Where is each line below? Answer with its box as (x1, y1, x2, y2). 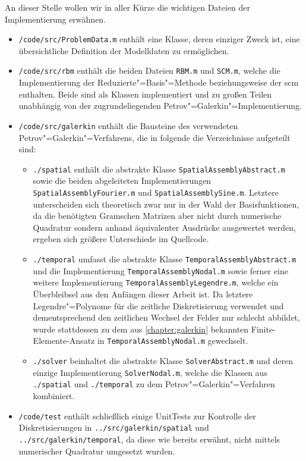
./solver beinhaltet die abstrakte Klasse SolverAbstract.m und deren (33, 355, 293, 366)
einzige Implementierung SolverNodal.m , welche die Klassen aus (33, 366, 267, 378)
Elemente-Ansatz (33, 334, 95, 347)
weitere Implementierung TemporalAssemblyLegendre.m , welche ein (33, 276, 279, 288)
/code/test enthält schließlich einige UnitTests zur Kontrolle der (18, 409, 256, 422)
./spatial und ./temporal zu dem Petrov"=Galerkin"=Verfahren (33, 378, 275, 390)
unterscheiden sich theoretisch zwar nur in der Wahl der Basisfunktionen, (33, 197, 299, 210)
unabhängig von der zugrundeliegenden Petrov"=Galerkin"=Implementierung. (18, 99, 302, 112)
